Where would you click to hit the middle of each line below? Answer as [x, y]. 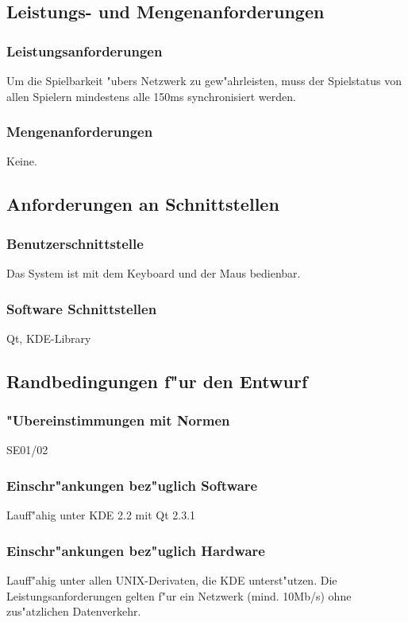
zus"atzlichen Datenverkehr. [74, 611]
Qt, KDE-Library [49, 338]
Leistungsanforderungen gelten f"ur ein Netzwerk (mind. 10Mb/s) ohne [179, 595]
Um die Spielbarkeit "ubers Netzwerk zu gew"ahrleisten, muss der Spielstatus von [204, 80]
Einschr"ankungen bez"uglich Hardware [136, 550]
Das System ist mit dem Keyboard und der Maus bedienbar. [154, 273]
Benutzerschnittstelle [75, 243]
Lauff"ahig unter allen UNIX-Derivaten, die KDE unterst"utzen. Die [172, 580]
